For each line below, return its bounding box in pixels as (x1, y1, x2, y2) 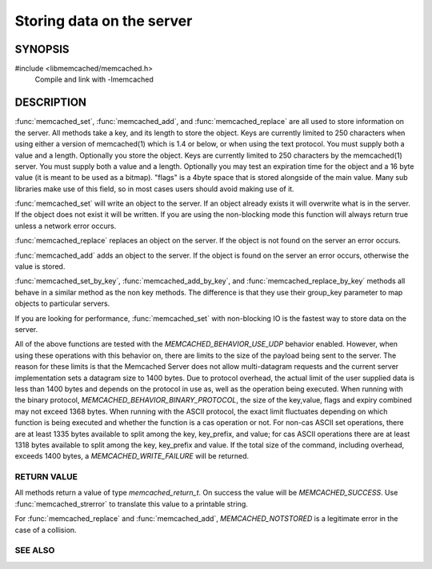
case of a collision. (14, 525, 77, 535)
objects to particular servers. (14, 299, 110, 308)
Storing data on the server (14, 12, 193, 30)
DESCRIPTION (14, 96, 87, 110)
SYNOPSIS (14, 42, 70, 56)
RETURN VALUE (14, 471, 78, 483)
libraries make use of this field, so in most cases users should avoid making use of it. (14, 184, 295, 194)
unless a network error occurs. (14, 221, 117, 230)
